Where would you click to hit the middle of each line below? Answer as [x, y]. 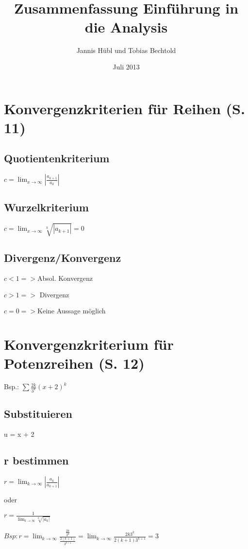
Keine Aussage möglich [72, 311]
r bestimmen [36, 460]
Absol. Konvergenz [65, 278]
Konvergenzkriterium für [89, 344]
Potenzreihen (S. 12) [74, 363]
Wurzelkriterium [46, 207]
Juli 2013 [126, 66]
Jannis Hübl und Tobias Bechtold [126, 50]
